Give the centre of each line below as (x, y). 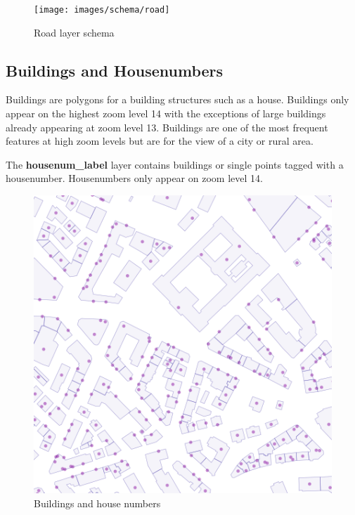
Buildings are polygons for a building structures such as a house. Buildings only (177, 99)
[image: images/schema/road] (102, 10)
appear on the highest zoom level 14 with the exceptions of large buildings (166, 113)
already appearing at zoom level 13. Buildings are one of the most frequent (167, 127)
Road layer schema (74, 32)
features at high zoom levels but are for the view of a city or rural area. (160, 141)
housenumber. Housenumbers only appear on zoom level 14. (134, 178)
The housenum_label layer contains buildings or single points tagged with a (175, 164)
